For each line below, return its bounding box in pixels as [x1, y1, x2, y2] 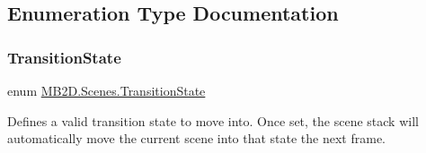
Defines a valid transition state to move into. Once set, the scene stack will [7, 111, 419, 130]
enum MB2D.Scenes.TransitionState [7, 81, 206, 99]
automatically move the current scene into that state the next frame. [7, 129, 386, 148]
